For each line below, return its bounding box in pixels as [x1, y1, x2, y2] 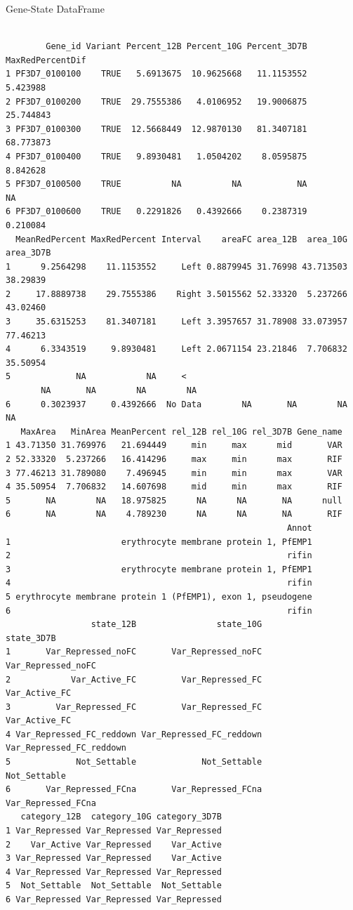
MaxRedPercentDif [6, 55, 86, 65]
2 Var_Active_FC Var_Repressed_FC [6, 674, 262, 685]
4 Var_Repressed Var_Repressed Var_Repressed [6, 866, 222, 877]
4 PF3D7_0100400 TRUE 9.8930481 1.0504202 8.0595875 [6, 151, 307, 161]
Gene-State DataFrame [6, 1, 105, 15]
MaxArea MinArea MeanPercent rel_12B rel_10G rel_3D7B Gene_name [20, 426, 342, 437]
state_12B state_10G [91, 619, 262, 630]
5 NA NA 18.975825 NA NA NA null [6, 495, 342, 506]
